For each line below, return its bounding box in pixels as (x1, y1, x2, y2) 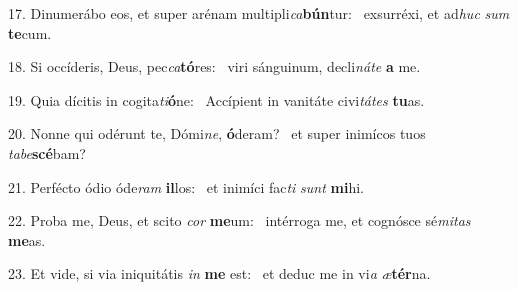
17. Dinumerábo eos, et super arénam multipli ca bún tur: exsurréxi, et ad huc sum (8, 3, 510, 23)
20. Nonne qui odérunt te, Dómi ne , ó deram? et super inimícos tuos (8, 123, 426, 144)
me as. (8, 229, 46, 250)
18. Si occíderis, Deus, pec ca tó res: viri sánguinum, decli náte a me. (8, 56, 421, 77)
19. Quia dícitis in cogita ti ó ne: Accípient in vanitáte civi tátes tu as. (8, 89, 425, 110)
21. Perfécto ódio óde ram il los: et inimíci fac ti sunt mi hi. (8, 176, 364, 197)
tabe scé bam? (8, 142, 86, 163)
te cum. (8, 22, 52, 43)
